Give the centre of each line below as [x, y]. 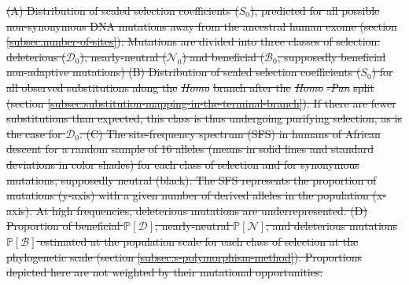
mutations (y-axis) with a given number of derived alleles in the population [188, 195]
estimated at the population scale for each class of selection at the [199, 241]
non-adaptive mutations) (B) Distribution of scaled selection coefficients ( [184, 72]
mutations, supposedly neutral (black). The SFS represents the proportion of [192, 179]
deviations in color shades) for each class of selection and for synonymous [183, 164]
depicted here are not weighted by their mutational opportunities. [165, 272]
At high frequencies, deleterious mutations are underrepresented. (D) [201, 210]
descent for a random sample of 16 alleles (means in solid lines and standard [190, 149]
